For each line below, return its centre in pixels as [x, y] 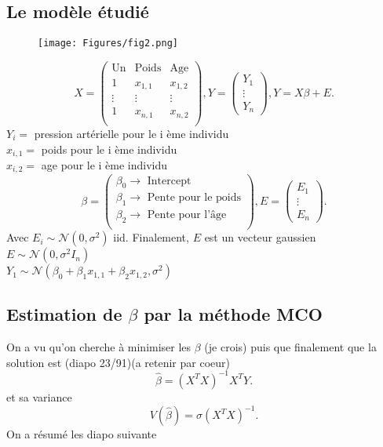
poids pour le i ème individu [109, 149]
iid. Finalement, [151, 237]
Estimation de [64, 314]
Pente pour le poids [194, 198]
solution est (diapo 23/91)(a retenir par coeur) [118, 362]
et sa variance [39, 396]
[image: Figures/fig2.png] [108, 44]
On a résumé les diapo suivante [82, 434]
